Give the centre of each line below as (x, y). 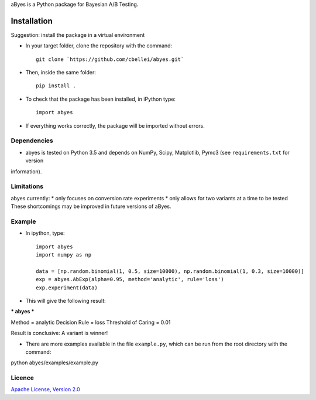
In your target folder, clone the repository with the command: (99, 46)
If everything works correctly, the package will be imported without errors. (115, 125)
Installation (32, 21)
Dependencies (32, 141)
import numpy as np (64, 255)
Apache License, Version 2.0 (45, 389)
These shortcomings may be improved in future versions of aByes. (91, 206)
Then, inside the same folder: (61, 73)
